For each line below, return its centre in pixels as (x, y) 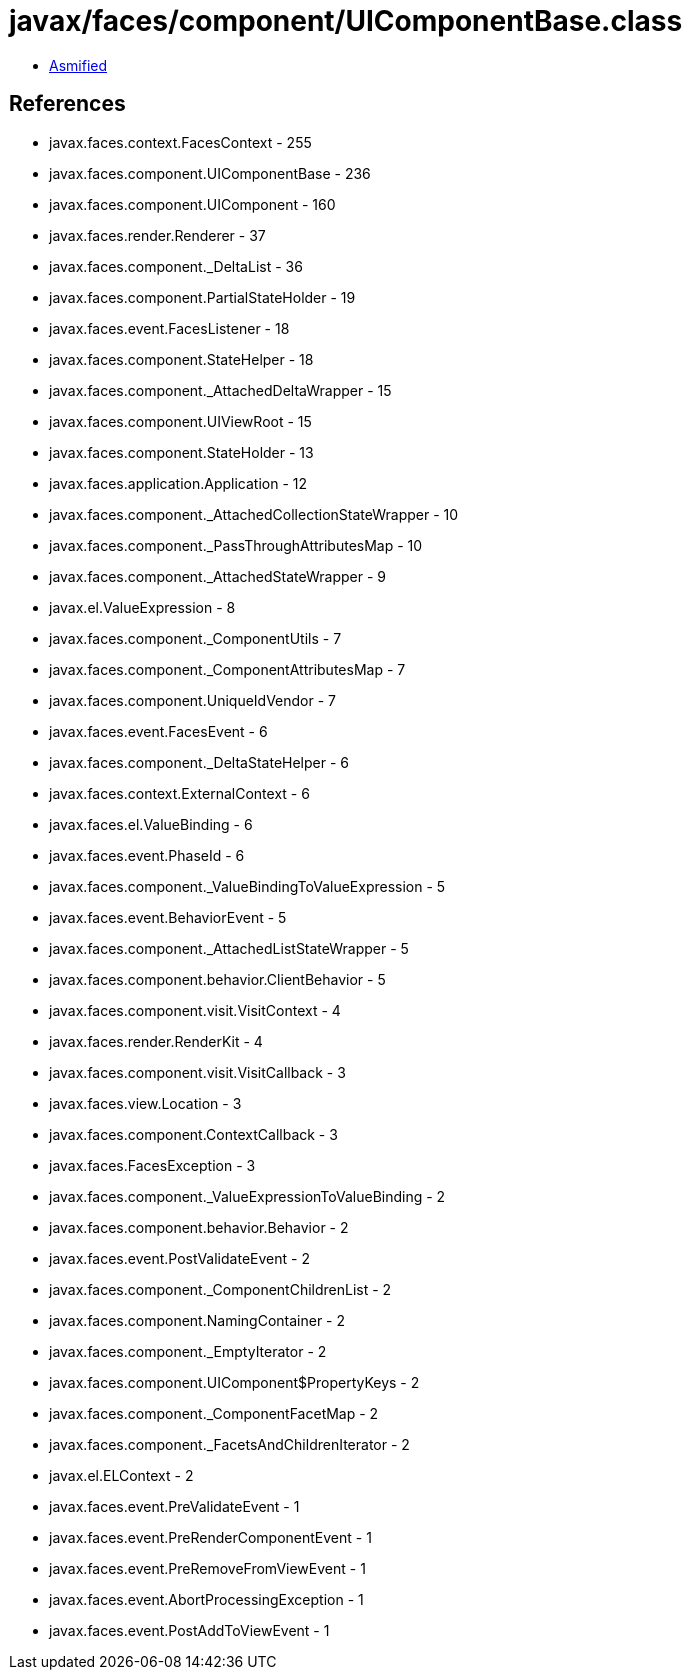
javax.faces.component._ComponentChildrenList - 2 (220, 1289)
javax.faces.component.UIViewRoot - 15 (180, 421)
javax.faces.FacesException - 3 (152, 1165)
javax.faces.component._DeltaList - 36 (176, 266)
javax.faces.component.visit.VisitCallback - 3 (197, 1072)
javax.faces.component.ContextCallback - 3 (193, 1134)
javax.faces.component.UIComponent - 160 (192, 204)
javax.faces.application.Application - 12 (178, 483)
